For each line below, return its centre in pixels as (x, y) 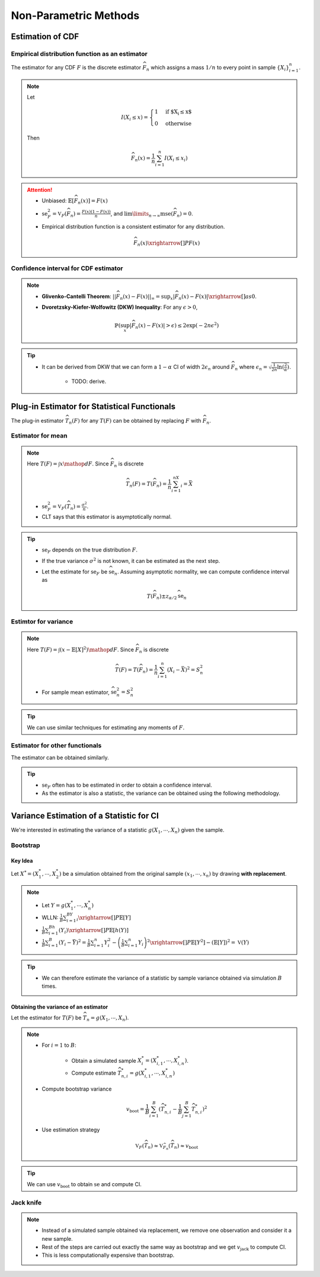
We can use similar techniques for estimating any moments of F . (106, 727)
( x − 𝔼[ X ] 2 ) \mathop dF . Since (97, 649)
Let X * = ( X (25, 873)
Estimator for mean (39, 436)
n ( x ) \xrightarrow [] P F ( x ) (169, 243)
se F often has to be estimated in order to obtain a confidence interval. (127, 785)
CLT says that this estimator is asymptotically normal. (107, 517)
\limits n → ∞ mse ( (153, 214)
